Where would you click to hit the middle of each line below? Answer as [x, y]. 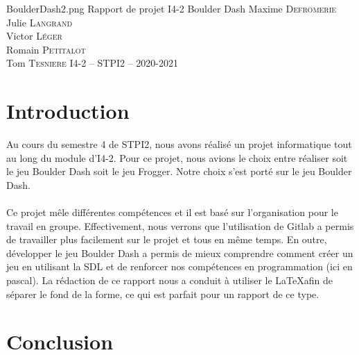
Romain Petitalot [46, 49]
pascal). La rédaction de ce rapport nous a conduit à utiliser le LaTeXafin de [169, 280]
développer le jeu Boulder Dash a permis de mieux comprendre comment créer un [180, 253]
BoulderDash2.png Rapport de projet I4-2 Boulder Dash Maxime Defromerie [172, 8]
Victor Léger [34, 36]
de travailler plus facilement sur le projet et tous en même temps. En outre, [167, 239]
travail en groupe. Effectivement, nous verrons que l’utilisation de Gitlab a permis [180, 225]
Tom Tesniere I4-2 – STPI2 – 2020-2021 [93, 63]
